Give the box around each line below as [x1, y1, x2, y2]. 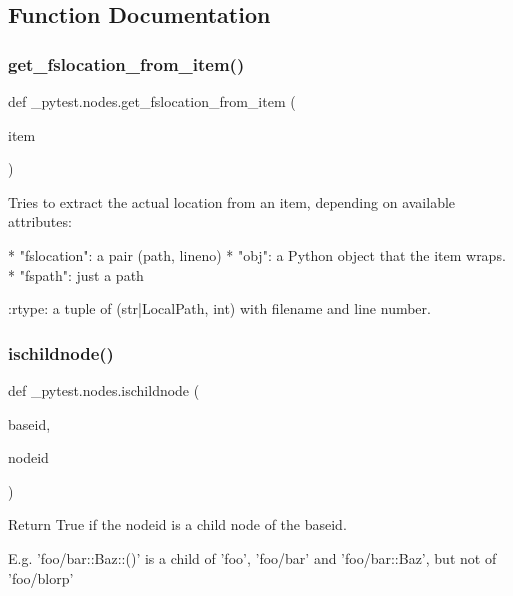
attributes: [8, 211, 72, 232]
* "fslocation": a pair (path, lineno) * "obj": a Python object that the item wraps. [8, 244, 506, 265]
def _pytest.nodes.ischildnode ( [8, 379, 200, 400]
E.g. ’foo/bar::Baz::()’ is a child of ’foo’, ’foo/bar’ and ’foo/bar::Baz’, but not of [8, 547, 497, 568]
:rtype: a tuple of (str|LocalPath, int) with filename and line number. [8, 298, 431, 319]
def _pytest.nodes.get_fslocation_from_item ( [8, 91, 296, 111]
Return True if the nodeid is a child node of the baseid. [8, 514, 347, 535]
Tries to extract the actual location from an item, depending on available [8, 191, 456, 212]
